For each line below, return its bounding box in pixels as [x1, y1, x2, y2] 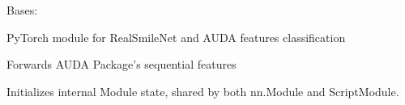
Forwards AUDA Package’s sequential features [6, 56, 237, 73]
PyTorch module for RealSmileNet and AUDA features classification [6, 28, 346, 45]
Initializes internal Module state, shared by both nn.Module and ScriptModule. [6, 82, 399, 99]
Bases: [6, 2, 38, 18]
